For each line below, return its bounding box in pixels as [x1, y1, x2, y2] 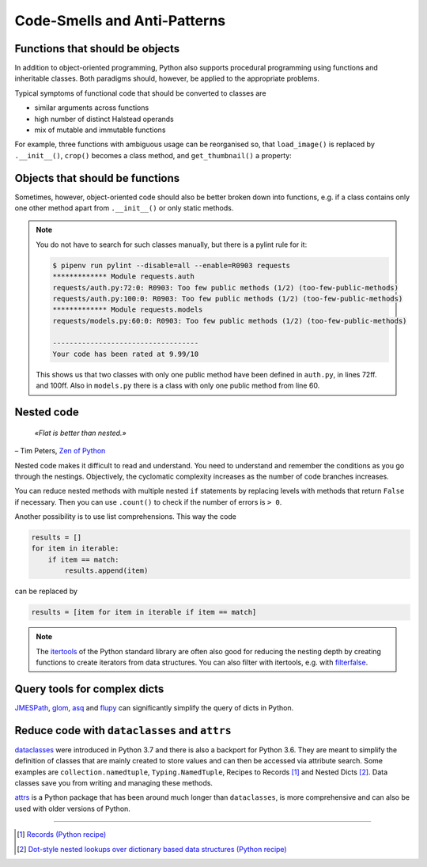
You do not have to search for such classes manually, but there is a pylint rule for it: [36, 240, 308, 249]
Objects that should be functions [14, 171, 180, 185]
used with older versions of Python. [14, 804, 130, 813]
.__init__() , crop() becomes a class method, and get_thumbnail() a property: [14, 150, 292, 160]
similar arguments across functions [34, 103, 149, 112]
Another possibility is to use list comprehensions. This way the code [14, 512, 237, 521]
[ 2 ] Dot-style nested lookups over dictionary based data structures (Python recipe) [17, 844, 288, 854]
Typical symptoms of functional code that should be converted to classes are [14, 88, 266, 98]
